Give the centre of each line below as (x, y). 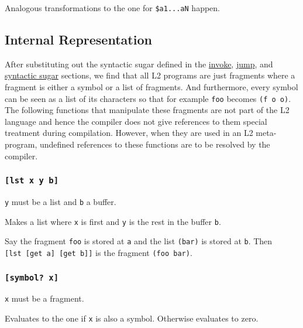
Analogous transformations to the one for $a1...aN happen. (113, 8)
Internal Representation (78, 40)
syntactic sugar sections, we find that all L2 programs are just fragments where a (150, 75)
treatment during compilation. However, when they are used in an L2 (129, 133)
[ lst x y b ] (32, 181)
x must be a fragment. (44, 298)
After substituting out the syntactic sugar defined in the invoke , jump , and (139, 64)
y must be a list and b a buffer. (61, 202)
